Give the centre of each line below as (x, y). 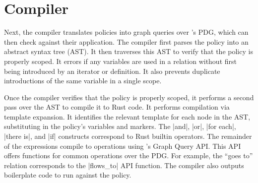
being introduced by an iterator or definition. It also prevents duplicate (112, 71)
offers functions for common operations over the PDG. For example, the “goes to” (129, 155)
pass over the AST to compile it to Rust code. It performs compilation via (117, 107)
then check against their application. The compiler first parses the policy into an (126, 41)
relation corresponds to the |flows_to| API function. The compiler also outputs (124, 165)
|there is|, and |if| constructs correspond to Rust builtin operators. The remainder (128, 136)
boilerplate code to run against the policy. (68, 175)
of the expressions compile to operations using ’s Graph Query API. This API (123, 146)
